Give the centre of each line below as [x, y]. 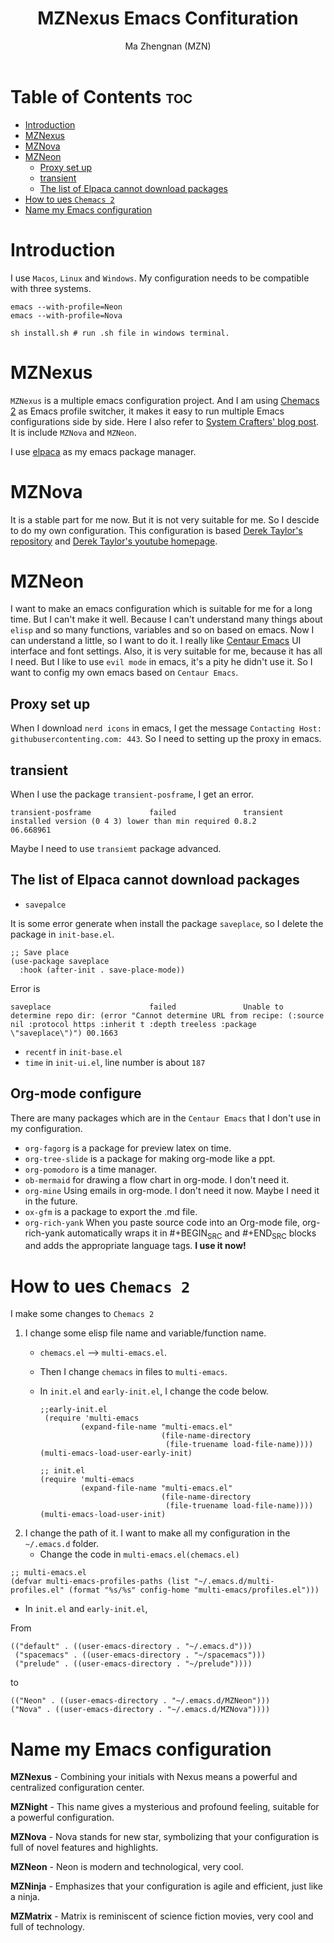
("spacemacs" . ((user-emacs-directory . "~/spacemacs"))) [140, 1655]
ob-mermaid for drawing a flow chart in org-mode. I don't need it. [157, 1179]
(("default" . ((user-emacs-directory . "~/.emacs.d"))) [131, 1647]
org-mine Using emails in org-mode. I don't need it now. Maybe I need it [172, 1190]
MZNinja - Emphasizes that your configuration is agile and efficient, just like [166, 1886]
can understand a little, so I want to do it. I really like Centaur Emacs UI [156, 641]
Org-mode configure [76, 1093]
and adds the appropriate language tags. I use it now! [135, 1246]
